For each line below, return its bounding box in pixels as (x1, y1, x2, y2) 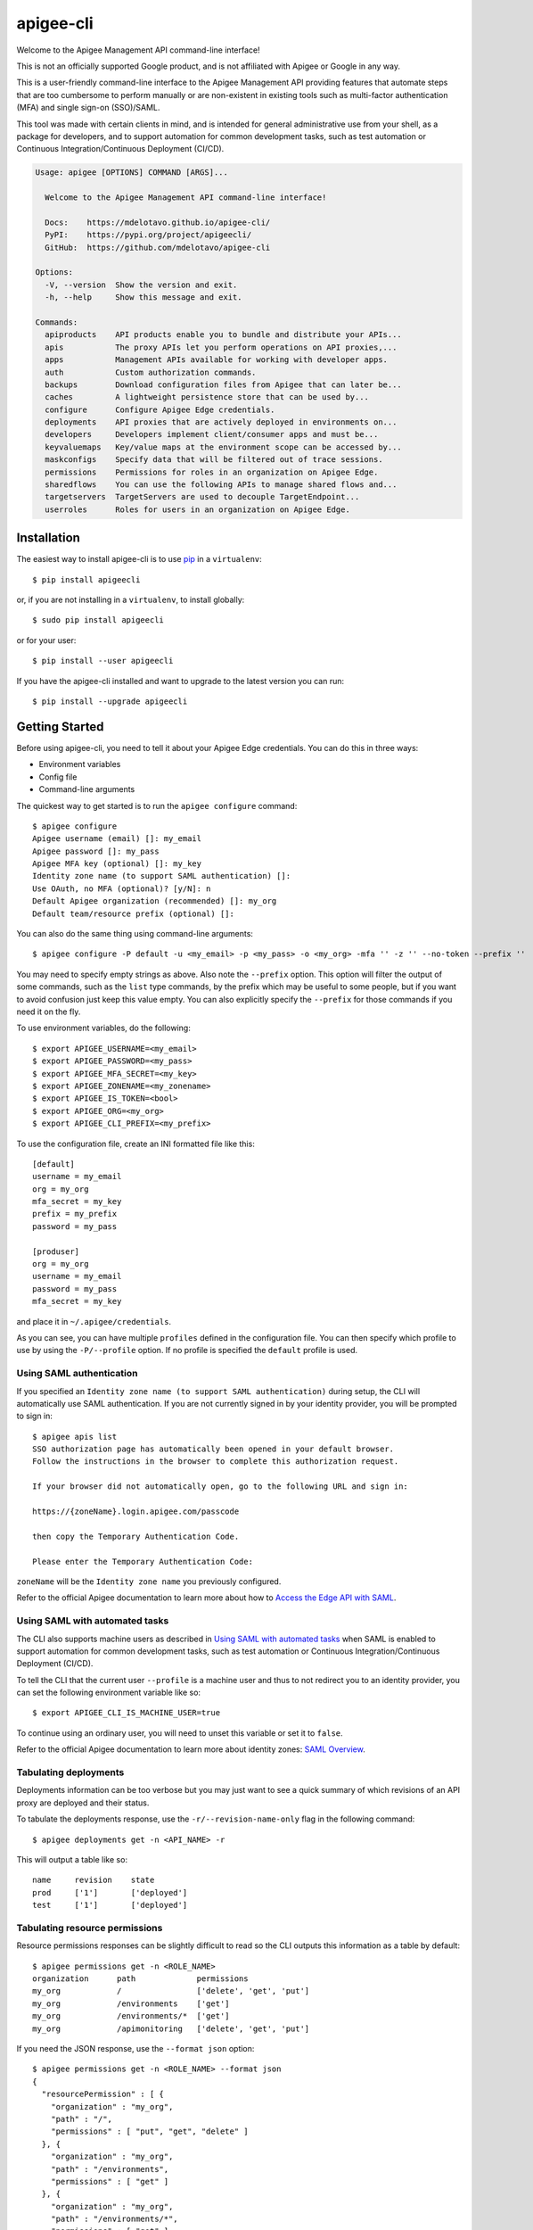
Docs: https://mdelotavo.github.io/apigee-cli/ (45, 217, 271, 227)
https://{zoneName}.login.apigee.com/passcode (32, 1507, 240, 1516)
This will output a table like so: (16, 1854, 128, 1864)
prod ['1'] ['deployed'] (32, 1887, 188, 1897)
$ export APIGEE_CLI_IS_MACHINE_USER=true (32, 1708, 221, 1718)
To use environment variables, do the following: (16, 1022, 191, 1034)
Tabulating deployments (16, 1766, 125, 1779)
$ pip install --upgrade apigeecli (32, 697, 188, 706)
